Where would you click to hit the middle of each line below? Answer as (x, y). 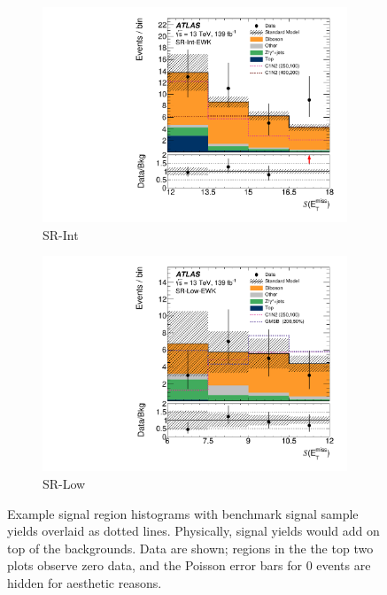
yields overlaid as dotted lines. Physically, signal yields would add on (193, 531)
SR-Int (61, 234)
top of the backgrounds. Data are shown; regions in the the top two (190, 548)
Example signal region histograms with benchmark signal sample (183, 513)
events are (344, 565)
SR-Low (64, 483)
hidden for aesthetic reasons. (85, 582)
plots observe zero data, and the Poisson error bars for (155, 565)
